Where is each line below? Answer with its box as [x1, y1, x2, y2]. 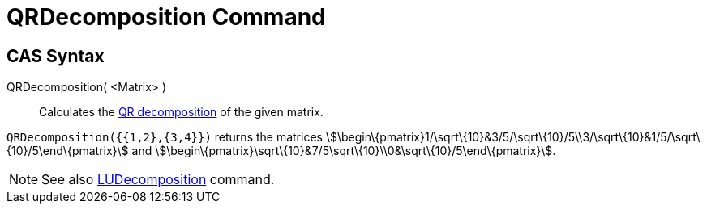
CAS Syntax [6, 45, 105, 66]
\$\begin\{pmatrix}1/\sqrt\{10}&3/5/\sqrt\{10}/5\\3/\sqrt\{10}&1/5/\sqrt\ [325, 130, 701, 145]
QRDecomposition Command [6, 3, 326, 31]
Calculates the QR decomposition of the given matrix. [39, 105, 324, 120]
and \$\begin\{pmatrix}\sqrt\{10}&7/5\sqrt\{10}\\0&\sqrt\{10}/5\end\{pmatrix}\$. [131, 144, 556, 158]
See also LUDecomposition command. [41, 171, 275, 188]
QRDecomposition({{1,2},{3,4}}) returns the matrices [6, 130, 323, 145]
